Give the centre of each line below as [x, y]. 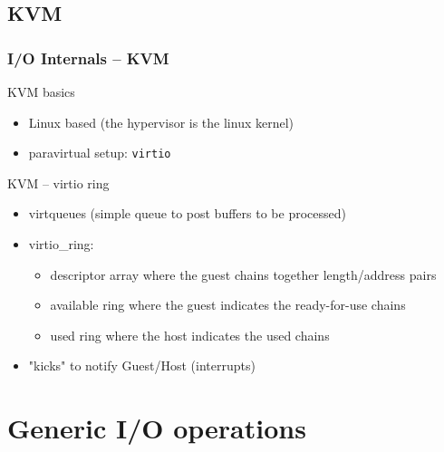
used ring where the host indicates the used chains [190, 335]
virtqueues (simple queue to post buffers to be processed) [187, 213]
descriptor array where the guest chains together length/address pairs [243, 274]
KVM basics [41, 91]
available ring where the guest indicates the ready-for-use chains [228, 305]
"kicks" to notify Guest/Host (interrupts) [142, 365]
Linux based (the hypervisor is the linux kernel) [161, 122]
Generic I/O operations [157, 428]
